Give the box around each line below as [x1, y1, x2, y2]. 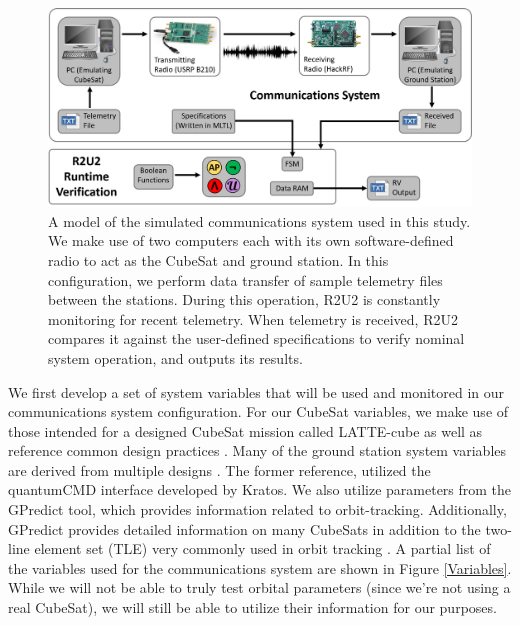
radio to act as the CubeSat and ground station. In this [48, 249, 389, 270]
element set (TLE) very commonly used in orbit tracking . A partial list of [34, 538, 491, 559]
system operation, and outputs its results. [48, 347, 303, 368]
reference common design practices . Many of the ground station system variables [8, 440, 507, 461]
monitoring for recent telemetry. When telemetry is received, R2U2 [48, 308, 458, 329]
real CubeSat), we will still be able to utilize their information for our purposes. [8, 597, 497, 618]
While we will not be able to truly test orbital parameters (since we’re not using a [8, 577, 511, 598]
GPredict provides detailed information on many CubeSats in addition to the [8, 518, 481, 539]
